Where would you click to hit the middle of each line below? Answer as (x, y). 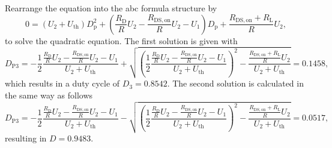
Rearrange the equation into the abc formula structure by (111, 8)
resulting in (26, 138)
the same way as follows (49, 95)
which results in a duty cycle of (62, 83)
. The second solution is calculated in (235, 83)
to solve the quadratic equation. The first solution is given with (121, 40)
